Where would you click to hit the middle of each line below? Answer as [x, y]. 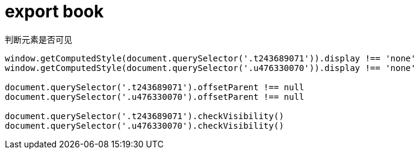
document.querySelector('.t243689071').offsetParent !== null [155, 87]
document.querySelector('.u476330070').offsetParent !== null [155, 97]
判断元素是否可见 [39, 39]
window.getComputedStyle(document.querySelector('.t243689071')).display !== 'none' [210, 58]
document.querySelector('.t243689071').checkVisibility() [144, 116]
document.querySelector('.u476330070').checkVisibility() [144, 125]
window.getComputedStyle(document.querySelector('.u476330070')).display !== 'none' [210, 68]
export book [54, 11]
